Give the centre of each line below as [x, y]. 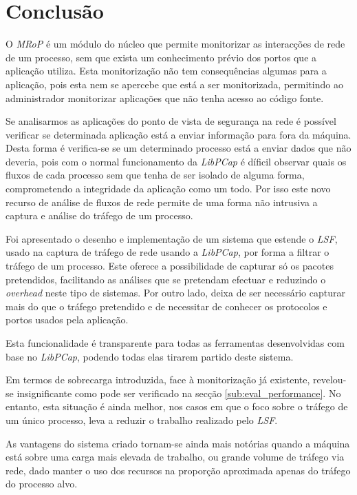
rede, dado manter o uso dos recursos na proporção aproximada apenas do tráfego [178, 470]
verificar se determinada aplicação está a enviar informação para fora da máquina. [178, 134]
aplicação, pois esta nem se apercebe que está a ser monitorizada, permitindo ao [174, 84]
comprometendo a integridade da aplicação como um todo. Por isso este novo [168, 189]
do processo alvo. [42, 484]
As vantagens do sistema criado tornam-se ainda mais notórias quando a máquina [178, 443]
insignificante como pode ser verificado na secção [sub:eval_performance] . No [179, 393]
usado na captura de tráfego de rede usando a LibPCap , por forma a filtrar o [167, 252]
